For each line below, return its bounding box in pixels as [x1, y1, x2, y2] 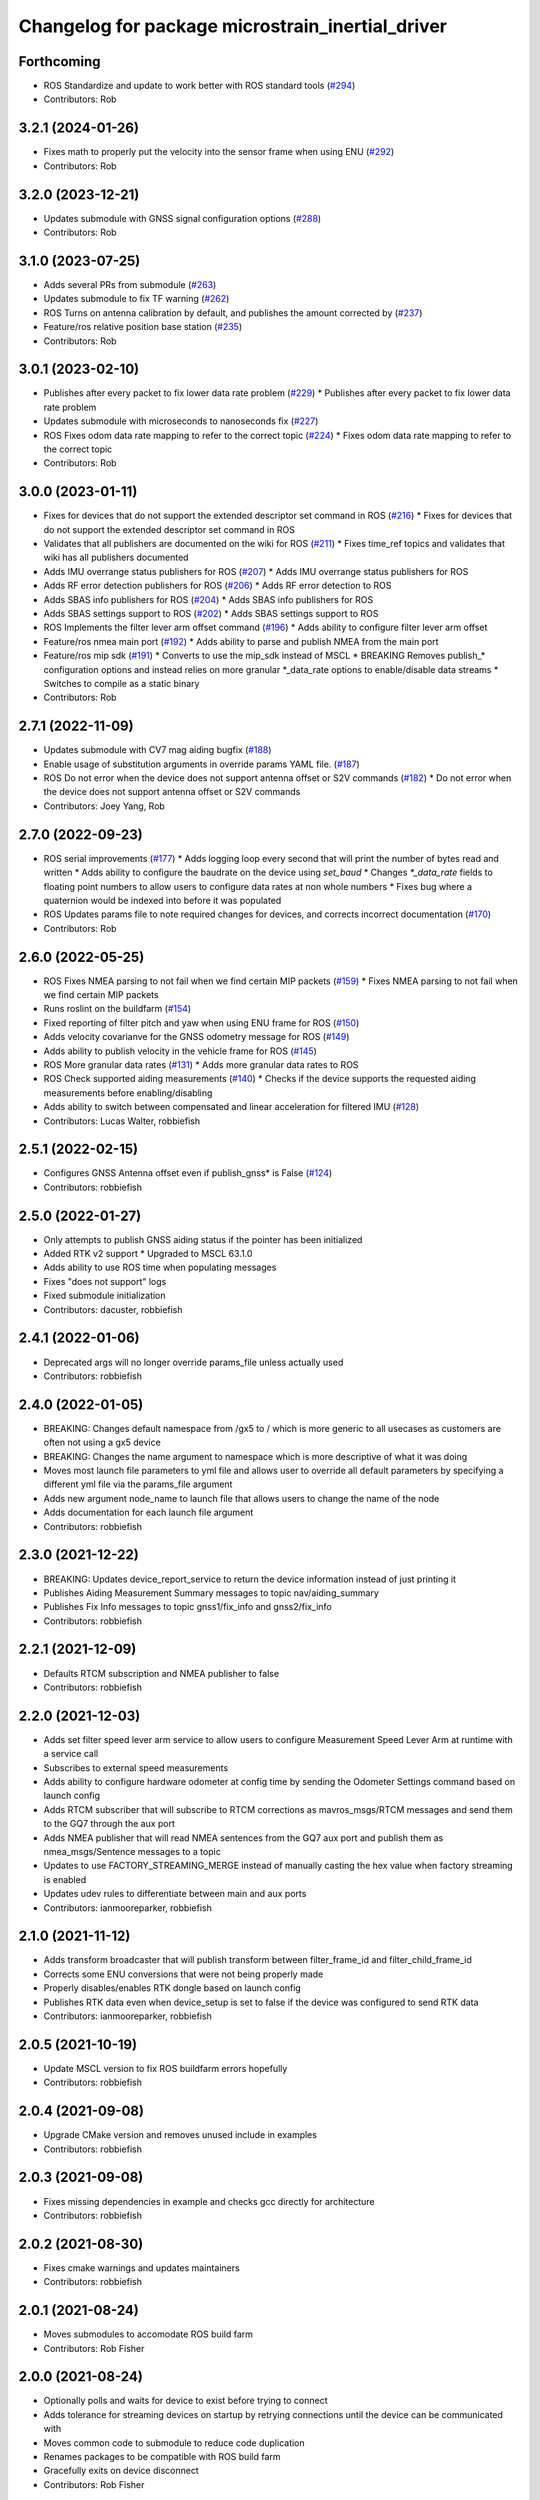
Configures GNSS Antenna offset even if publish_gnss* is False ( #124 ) [43, 1167, 333, 1179]
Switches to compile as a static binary [43, 677, 200, 689]
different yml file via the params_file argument [43, 1478, 233, 1490]
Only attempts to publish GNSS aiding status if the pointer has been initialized [43, 1233, 363, 1245]
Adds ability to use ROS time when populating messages [43, 1261, 277, 1274]
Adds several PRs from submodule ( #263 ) [43, 278, 217, 290]
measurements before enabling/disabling [43, 1086, 213, 1099]
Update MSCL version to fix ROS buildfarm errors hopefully [43, 2062, 288, 2074]
